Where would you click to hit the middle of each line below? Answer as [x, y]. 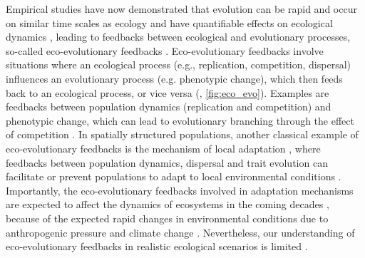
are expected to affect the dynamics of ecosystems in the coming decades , [168, 204]
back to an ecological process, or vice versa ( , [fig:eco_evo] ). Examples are [168, 92]
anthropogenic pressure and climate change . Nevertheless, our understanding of [180, 232]
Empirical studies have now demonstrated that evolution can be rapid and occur [181, 9]
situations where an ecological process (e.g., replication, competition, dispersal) [179, 64]
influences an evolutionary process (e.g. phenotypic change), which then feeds [174, 78]
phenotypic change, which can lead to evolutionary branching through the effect [180, 120]
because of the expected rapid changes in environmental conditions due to [167, 218]
